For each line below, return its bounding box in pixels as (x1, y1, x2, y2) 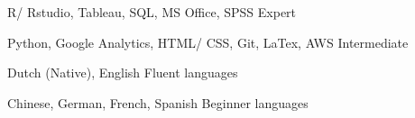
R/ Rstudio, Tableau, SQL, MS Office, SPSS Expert (7, 3, 297, 21)
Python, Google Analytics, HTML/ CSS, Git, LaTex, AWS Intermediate (7, 32, 409, 51)
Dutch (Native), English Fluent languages (7, 63, 238, 82)
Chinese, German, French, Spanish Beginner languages (7, 93, 309, 112)
